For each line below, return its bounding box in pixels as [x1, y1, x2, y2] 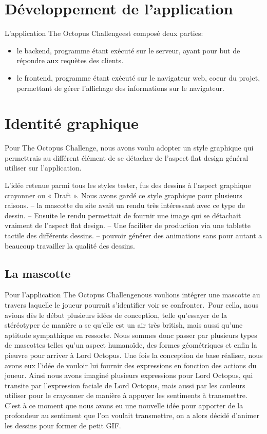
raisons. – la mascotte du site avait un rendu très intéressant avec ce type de [5, 200, 245, 211]
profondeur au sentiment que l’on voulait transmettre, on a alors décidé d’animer [5, 410, 259, 421]
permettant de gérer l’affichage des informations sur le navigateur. [16, 82, 224, 93]
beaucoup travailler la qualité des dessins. [5, 240, 135, 251]
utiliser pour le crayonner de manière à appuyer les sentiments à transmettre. [5, 390, 247, 401]
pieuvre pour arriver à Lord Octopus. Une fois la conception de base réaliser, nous [5, 349, 263, 360]
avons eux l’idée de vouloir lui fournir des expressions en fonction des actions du [5, 360, 257, 370]
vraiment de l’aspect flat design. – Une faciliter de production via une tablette [5, 220, 251, 231]
